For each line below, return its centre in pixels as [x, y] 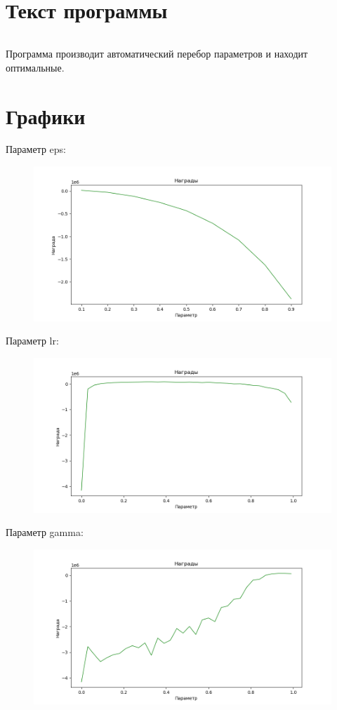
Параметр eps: [36, 149]
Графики [46, 115]
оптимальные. [35, 67]
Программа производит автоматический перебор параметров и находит [157, 54]
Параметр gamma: [45, 532]
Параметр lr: [32, 341]
